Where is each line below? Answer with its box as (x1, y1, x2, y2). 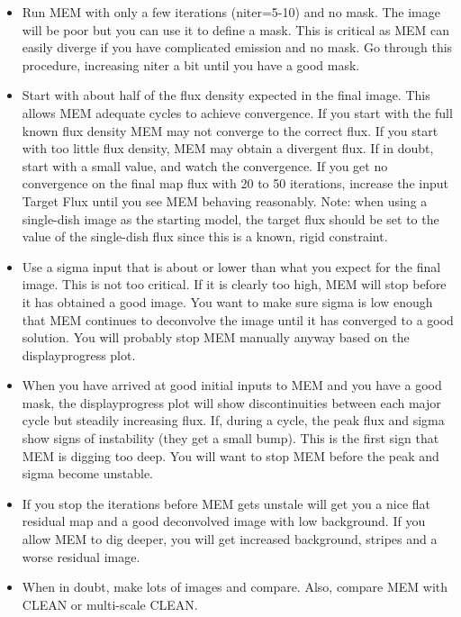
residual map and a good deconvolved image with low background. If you (22, 512, 426, 531)
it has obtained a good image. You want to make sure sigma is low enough (22, 292, 433, 311)
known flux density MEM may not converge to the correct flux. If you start (22, 121, 438, 140)
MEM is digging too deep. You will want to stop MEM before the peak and (22, 446, 439, 465)
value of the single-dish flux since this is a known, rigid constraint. (22, 227, 388, 246)
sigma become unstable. (22, 464, 153, 483)
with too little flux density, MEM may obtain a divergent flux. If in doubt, (22, 139, 434, 158)
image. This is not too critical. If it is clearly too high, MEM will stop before (22, 275, 447, 294)
